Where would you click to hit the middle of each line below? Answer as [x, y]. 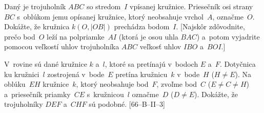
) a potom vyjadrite [228, 36]
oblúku [15, 84]
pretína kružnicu [141, 74]
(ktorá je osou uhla [148, 36]
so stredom [104, 6]
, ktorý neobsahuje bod [112, 84]
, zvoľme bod [177, 84]
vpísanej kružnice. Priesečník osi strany [191, 6]
